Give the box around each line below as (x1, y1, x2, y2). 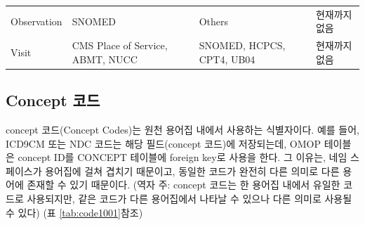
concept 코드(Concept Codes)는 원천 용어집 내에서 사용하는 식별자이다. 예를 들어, (6, 122, 359, 137)
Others (199, 13, 228, 28)
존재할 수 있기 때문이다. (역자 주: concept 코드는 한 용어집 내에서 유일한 (27, 177, 340, 192)
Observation (11, 13, 62, 28)
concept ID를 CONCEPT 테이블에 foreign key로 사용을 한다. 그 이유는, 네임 (18, 150, 347, 165)
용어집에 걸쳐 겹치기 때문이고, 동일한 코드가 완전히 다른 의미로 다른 (45, 163, 340, 178)
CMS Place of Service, (72, 38, 168, 53)
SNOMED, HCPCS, (199, 38, 286, 53)
